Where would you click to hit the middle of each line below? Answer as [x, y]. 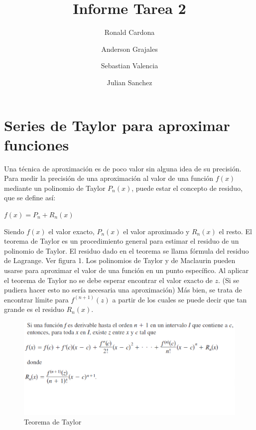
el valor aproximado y [156, 231]
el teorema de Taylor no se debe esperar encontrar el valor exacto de [108, 280]
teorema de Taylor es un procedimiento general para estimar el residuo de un [122, 241]
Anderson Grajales [129, 49]
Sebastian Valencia [129, 66]
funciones [37, 144]
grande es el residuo [34, 309]
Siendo [14, 231]
